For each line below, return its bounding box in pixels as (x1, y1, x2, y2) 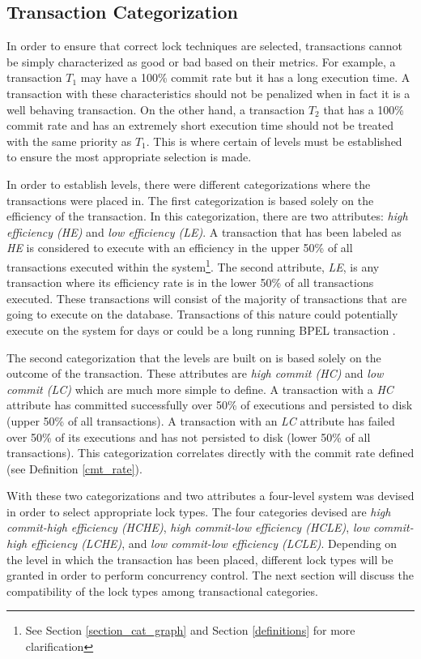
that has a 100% (323, 101, 405, 118)
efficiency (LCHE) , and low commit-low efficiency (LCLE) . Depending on (31, 535, 398, 552)
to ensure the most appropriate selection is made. (6, 148, 252, 165)
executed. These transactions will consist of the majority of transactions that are (6, 289, 407, 306)
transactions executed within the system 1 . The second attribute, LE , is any (6, 255, 380, 275)
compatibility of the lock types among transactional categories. (6, 582, 318, 599)
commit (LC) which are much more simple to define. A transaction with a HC (6, 380, 393, 397)
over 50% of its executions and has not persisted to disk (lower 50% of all (6, 428, 371, 445)
